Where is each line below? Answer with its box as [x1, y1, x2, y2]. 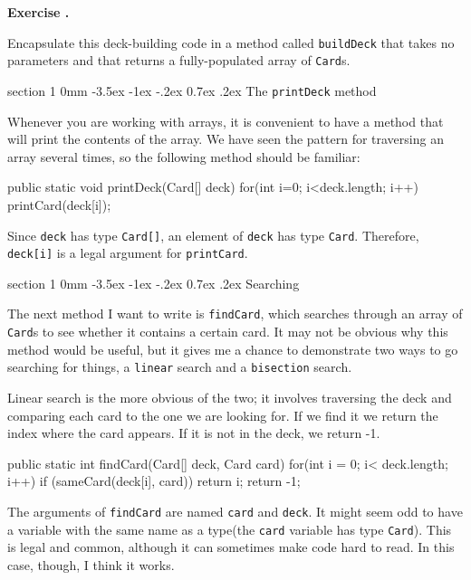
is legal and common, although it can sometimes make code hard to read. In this [7, 537, 455, 556]
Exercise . [7, 3, 70, 21]
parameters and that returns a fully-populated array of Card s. [7, 51, 351, 70]
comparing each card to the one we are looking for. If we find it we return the [7, 405, 438, 424]
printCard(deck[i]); [7, 195, 111, 214]
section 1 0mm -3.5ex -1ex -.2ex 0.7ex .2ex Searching [7, 273, 300, 292]
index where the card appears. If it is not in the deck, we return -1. [7, 423, 380, 442]
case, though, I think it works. [7, 555, 175, 574]
